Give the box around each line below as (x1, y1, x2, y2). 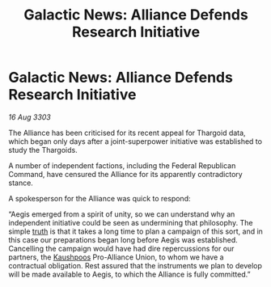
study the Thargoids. (8, 145, 78, 154)
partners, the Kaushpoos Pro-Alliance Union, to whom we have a (8, 252, 224, 262)
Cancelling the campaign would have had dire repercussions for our (8, 243, 235, 253)
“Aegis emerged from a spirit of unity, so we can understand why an (8, 209, 235, 219)
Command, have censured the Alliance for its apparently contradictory (8, 169, 243, 179)
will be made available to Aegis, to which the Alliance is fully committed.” (8, 269, 251, 279)
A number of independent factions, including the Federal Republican (8, 160, 236, 171)
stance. (8, 178, 34, 188)
